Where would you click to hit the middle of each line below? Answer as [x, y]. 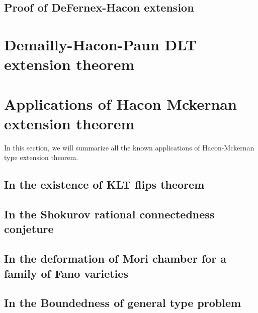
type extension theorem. [41, 157]
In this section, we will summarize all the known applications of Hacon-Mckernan [129, 147]
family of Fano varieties [66, 273]
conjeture [29, 229]
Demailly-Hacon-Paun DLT [101, 44]
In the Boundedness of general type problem [123, 303]
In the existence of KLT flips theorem [104, 184]
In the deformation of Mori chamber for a [115, 258]
